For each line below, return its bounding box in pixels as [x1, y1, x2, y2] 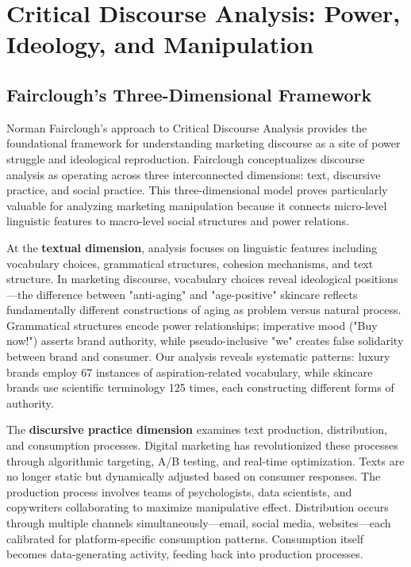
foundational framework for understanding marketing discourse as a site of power [6, 135, 401, 151]
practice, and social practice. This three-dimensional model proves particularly [6, 182, 388, 198]
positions [355, 270, 398, 287]
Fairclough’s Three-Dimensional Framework [6, 82, 372, 106]
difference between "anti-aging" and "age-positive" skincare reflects [36, 285, 358, 302]
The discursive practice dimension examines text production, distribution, [6, 421, 387, 438]
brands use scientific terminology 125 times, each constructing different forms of [6, 379, 394, 396]
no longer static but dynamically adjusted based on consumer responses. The [6, 468, 381, 485]
